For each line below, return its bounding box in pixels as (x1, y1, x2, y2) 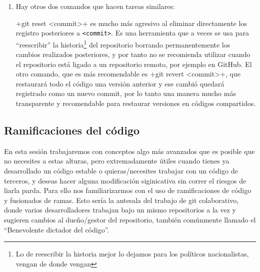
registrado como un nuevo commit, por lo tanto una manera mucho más (15, 88, 236, 98)
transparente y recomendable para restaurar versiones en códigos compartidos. (15, 98, 256, 108)
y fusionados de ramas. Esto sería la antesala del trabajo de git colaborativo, (4, 194, 239, 205)
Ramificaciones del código (4, 122, 140, 138)
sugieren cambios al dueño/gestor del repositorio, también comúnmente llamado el (4, 214, 256, 225)
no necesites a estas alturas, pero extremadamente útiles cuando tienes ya (4, 155, 229, 166)
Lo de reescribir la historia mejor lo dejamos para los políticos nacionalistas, (15, 248, 249, 259)
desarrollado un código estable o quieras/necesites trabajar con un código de (4, 165, 238, 176)
